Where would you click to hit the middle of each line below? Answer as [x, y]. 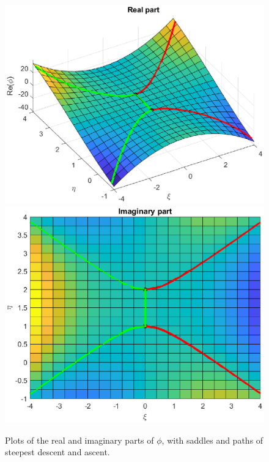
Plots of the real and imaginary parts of [79, 440]
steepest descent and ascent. [57, 452]
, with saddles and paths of [212, 440]
